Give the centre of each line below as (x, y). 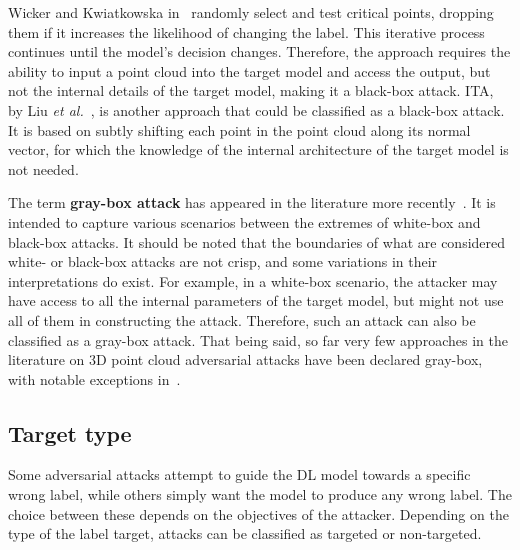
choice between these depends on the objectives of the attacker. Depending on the (258, 513)
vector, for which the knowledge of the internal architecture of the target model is (258, 149)
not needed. (43, 168)
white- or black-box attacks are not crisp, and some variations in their (223, 261)
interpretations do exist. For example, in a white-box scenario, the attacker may (253, 280)
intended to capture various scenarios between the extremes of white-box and (244, 221)
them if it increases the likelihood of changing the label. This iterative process (246, 31)
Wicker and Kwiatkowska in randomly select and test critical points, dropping (251, 12)
